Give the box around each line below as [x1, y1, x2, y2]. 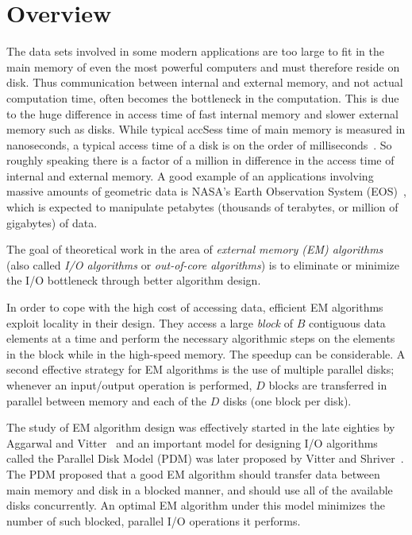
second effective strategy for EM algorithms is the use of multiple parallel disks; [6, 361, 395, 378]
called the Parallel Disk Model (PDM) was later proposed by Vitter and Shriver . [6, 450, 404, 467]
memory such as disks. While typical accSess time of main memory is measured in [6, 121, 406, 138]
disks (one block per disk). [222, 392, 352, 409]
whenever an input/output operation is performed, [6, 377, 252, 393]
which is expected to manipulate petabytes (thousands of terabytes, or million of [6, 199, 399, 215]
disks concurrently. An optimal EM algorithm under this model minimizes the [6, 497, 386, 514]
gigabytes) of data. [6, 214, 98, 231]
